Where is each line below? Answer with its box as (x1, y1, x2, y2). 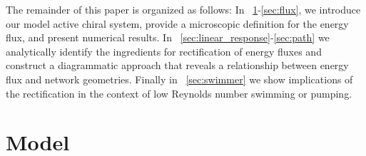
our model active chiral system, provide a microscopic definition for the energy (6, 16, 349, 31)
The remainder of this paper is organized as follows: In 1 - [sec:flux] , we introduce (6, 2, 361, 16)
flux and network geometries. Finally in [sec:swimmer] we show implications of (6, 71, 353, 86)
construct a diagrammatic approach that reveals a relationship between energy (6, 58, 349, 73)
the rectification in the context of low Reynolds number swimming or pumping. (6, 85, 352, 100)
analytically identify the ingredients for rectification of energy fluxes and (6, 43, 322, 58)
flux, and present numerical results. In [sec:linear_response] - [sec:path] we (6, 30, 330, 45)
